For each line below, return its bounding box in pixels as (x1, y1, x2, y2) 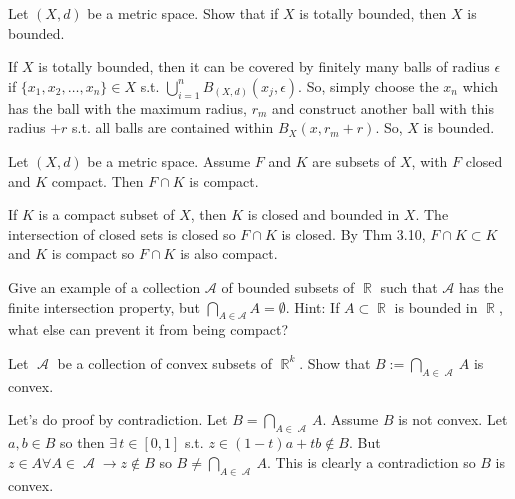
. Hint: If (285, 296, 340, 317)
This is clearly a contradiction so (275, 451, 476, 472)
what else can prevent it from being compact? (8, 319, 289, 340)
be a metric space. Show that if (87, 3, 279, 23)
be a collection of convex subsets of (57, 352, 272, 373)
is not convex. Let (398, 409, 508, 430)
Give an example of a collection (8, 276, 201, 297)
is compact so (51, 243, 135, 264)
